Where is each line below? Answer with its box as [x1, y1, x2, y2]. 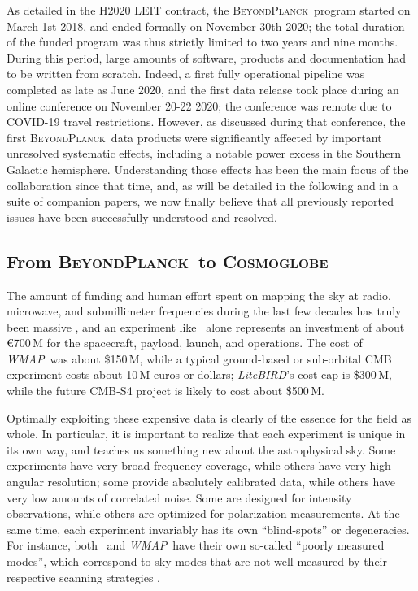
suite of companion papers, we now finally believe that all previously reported [7, 193, 394, 210]
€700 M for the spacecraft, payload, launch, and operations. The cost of [7, 334, 363, 351]
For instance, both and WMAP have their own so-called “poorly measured [7, 537, 385, 554]
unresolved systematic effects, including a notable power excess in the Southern [7, 145, 402, 162]
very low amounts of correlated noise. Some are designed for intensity [7, 489, 352, 506]
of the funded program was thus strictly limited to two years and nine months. [7, 33, 398, 50]
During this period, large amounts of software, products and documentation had [7, 49, 407, 66]
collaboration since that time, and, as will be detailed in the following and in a [7, 176, 398, 193]
